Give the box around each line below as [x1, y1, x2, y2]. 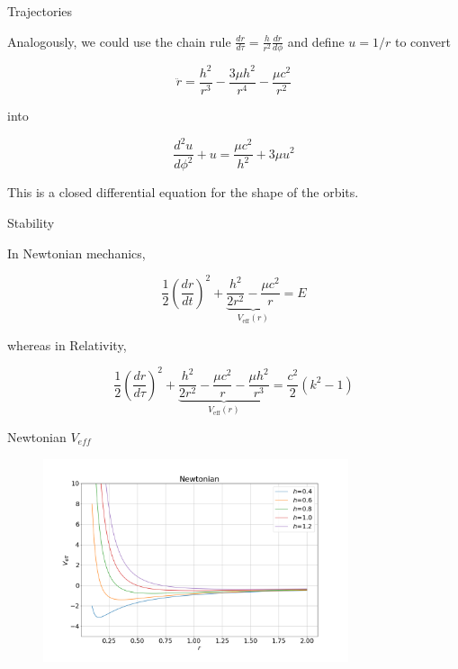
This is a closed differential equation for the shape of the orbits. [7, 183, 359, 202]
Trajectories [7, 2, 73, 20]
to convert [394, 32, 451, 50]
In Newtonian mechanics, [7, 243, 146, 262]
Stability [7, 213, 55, 232]
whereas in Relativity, [7, 335, 127, 354]
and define [287, 32, 345, 50]
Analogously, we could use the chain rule [7, 32, 231, 50]
